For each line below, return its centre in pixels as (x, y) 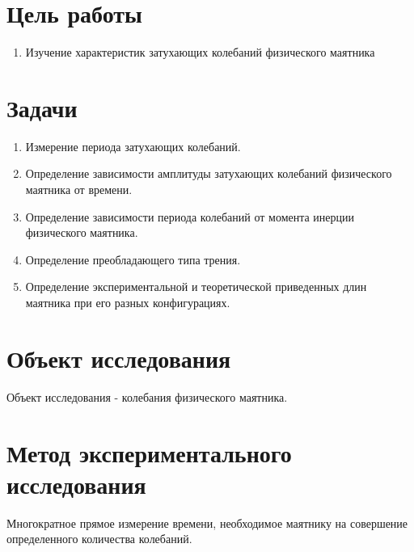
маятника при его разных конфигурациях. (128, 302)
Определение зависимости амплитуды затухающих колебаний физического (209, 173)
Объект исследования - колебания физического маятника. (147, 396)
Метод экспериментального (149, 452)
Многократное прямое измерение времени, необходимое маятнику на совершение (207, 523)
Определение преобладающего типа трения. (133, 259)
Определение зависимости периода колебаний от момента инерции (190, 216)
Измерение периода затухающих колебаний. (133, 146)
